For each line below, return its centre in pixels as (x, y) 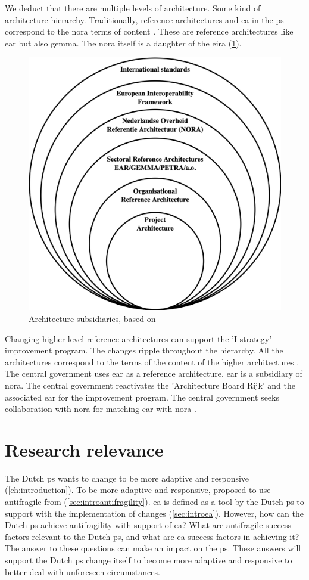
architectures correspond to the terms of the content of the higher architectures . (152, 362)
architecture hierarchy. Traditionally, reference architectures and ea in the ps (144, 19)
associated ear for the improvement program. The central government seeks (142, 397)
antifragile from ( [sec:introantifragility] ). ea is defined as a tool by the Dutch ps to (154, 502)
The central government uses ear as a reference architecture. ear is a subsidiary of (154, 373)
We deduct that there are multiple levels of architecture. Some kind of (133, 8)
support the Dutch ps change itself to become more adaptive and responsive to (149, 560)
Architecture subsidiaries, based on (92, 318)
